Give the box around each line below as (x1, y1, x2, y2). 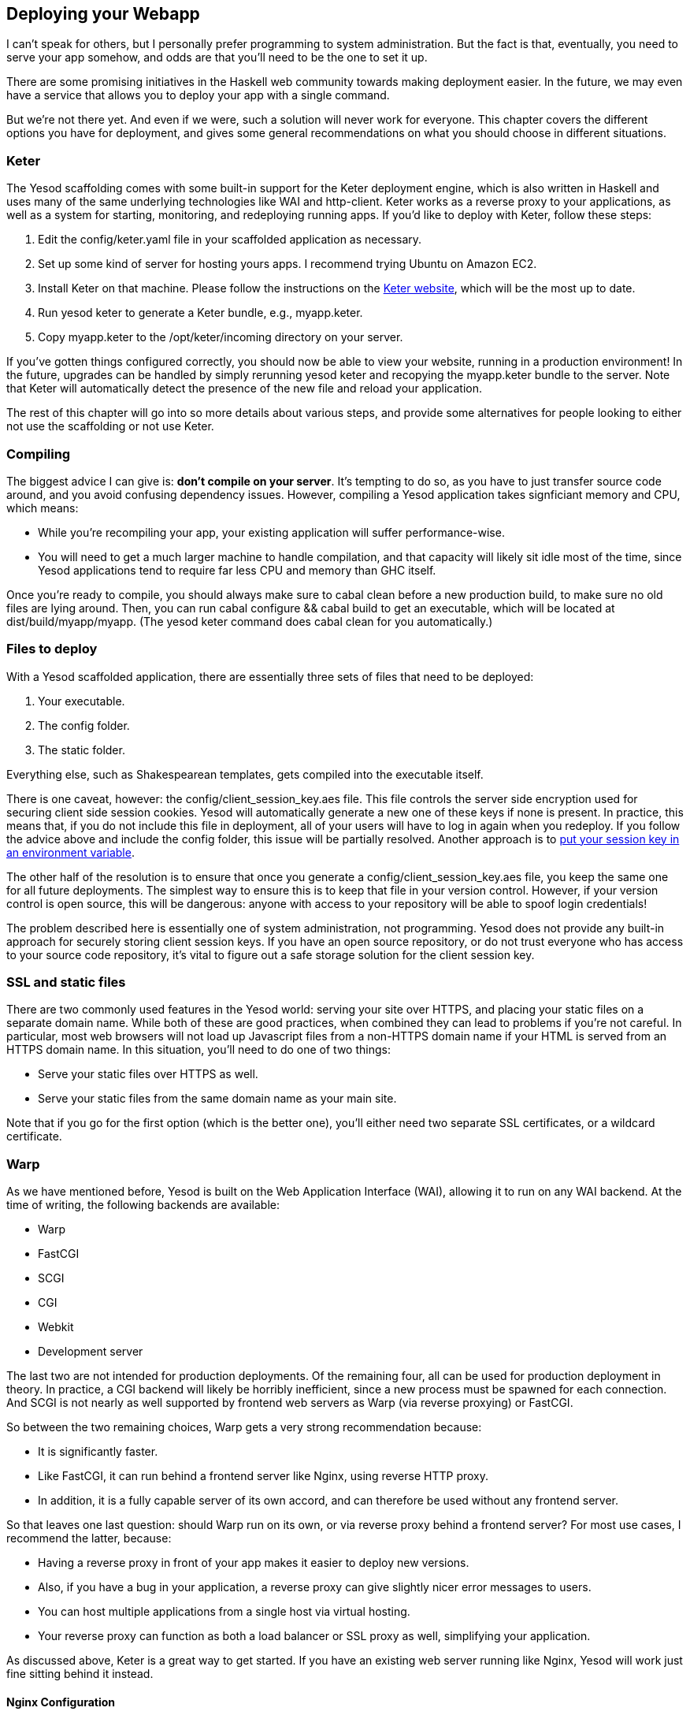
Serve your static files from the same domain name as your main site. (38, 1092, 397, 1106)
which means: (6, 500, 79, 515)
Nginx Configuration (6, 1695, 116, 1709)
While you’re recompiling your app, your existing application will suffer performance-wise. (38, 525, 505, 539)
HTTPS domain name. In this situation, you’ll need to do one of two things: (6, 1043, 391, 1057)
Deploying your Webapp (6, 4, 200, 24)
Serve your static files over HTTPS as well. (38, 1067, 258, 1081)
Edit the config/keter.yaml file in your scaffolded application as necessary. (38, 233, 422, 247)
